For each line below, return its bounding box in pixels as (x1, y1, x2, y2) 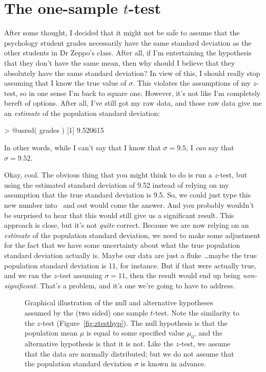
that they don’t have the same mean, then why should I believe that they (4, 57, 235, 68)
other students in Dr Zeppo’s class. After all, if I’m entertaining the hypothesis (4, 47, 252, 58)
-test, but (218, 169, 247, 180)
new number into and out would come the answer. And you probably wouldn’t (4, 200, 254, 210)
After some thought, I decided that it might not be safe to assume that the (4, 27, 240, 38)
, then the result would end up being (125, 270, 240, 281)
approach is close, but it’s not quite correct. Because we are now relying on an (4, 220, 249, 230)
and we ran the (4, 270, 52, 281)
